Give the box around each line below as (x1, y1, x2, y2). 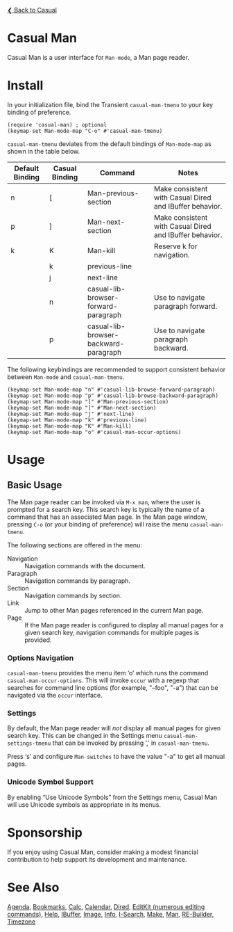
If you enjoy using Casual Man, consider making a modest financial (7, 848, 199, 856)
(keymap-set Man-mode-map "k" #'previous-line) (7, 417, 148, 424)
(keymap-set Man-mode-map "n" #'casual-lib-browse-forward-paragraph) (7, 386, 216, 393)
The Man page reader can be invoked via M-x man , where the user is (7, 497, 201, 506)
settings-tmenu (7, 740, 51, 747)
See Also (7, 879, 60, 895)
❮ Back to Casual (7, 6, 58, 14)
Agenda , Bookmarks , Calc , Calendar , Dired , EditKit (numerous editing (7, 902, 205, 910)
